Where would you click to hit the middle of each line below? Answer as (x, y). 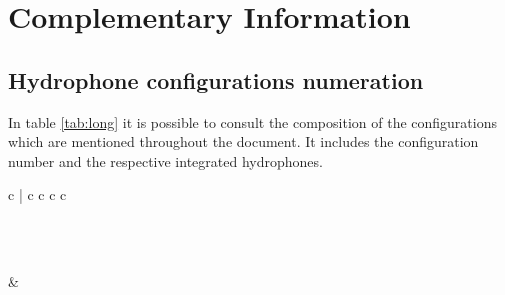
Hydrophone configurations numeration (216, 79)
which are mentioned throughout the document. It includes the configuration (243, 141)
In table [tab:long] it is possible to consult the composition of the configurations (252, 121)
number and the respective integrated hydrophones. (165, 160)
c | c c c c (37, 194)
